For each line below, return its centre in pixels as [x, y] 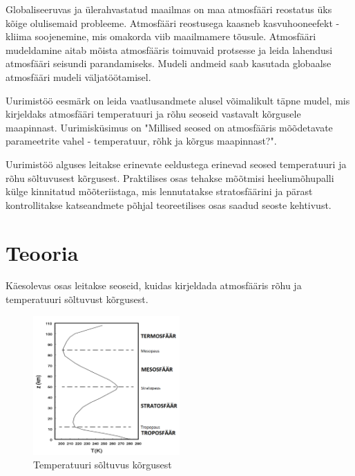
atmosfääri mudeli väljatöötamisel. [78, 76]
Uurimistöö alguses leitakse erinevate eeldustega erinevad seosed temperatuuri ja [176, 164]
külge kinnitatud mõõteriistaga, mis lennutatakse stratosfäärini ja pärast [159, 191]
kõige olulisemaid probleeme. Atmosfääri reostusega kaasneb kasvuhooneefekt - [173, 22]
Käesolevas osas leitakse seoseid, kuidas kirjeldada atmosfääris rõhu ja [154, 285]
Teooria [42, 252]
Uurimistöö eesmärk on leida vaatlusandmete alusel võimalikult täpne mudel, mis [178, 100]
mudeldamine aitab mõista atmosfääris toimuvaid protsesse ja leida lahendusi [169, 49]
